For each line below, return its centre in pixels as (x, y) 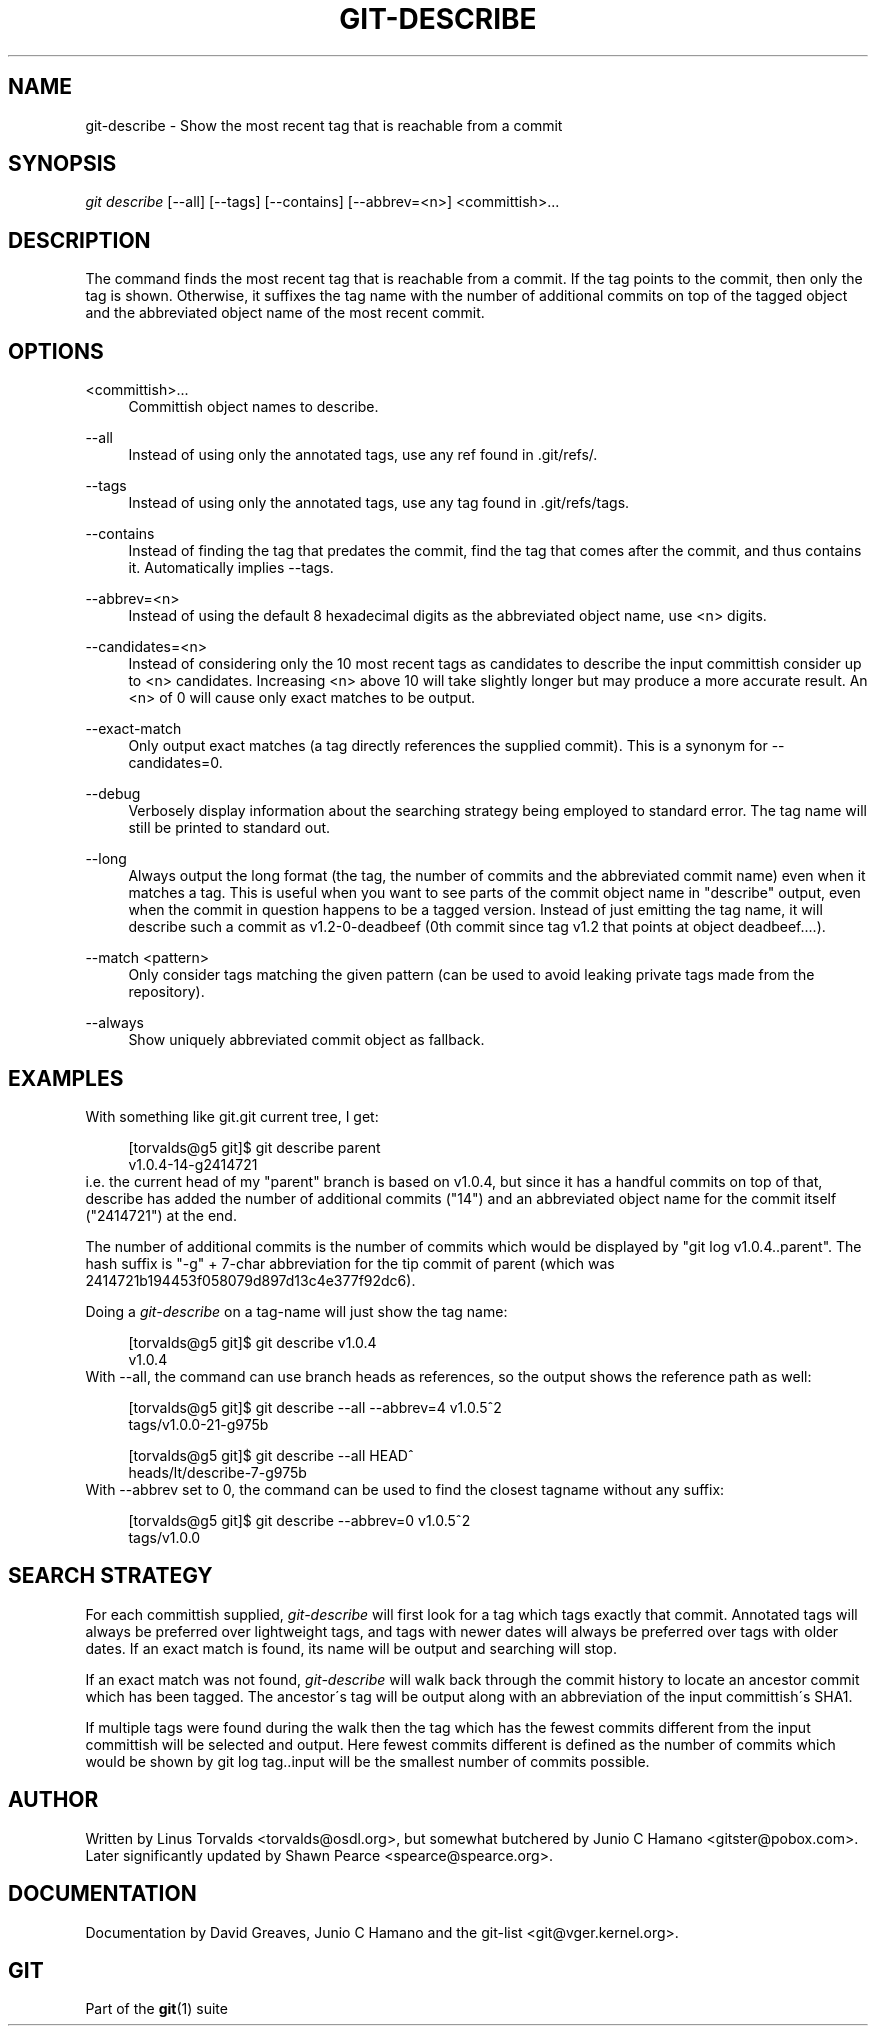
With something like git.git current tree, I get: (232, 1116)
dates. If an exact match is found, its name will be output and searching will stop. (351, 1648)
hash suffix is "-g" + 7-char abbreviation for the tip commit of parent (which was (350, 1263)
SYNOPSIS (62, 164)
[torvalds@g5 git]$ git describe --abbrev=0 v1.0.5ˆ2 (299, 1520)
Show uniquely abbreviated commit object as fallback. (306, 1040)
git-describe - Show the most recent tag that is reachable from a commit (324, 125)
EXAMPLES (66, 1078)
